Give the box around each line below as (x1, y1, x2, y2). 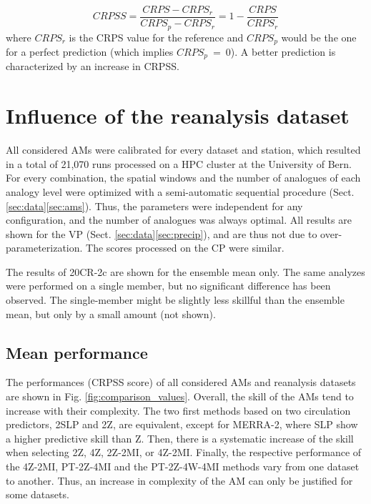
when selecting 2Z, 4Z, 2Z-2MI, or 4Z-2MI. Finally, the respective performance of (6, 445, 362, 460)
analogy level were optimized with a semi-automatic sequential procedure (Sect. (6, 184, 355, 199)
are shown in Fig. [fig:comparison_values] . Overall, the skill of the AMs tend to (6, 389, 354, 404)
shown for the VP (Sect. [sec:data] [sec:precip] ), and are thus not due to (6, 226, 317, 241)
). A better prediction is (230, 44, 336, 59)
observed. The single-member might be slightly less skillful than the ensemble (6, 292, 345, 307)
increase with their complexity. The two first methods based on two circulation (6, 402, 351, 417)
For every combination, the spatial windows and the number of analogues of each (6, 170, 361, 185)
